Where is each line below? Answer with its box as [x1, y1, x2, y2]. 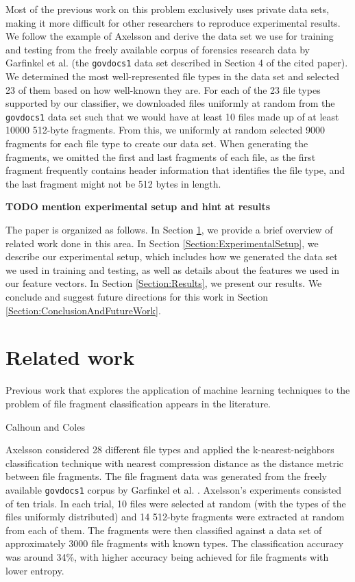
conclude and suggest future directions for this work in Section [5, 290, 269, 303]
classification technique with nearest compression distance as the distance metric [5, 455, 344, 470]
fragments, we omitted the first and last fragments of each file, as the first [5, 149, 316, 164]
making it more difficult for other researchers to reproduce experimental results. [5, 15, 341, 29]
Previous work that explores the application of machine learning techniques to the [5, 383, 350, 397]
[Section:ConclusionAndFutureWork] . [5, 303, 161, 317]
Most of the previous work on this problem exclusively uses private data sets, [5, 2, 330, 16]
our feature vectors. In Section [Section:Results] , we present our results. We [5, 276, 322, 290]
